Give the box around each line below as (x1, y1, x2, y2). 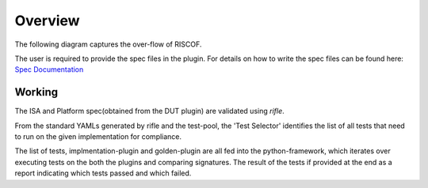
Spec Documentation (14, 65, 84, 74)
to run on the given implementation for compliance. (14, 132, 182, 141)
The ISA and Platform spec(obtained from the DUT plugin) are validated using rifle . (14, 107, 285, 116)
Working (14, 85, 59, 99)
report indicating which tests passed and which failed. (14, 168, 192, 178)
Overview (14, 12, 80, 29)
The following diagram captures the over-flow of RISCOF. (14, 39, 202, 49)
